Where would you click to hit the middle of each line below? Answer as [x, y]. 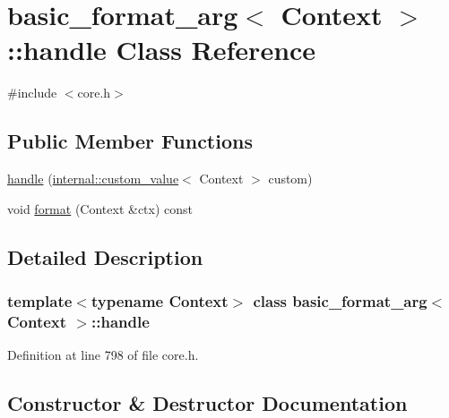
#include [32, 93]
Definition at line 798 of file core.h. [103, 355]
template [40, 301]
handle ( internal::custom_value [93, 179]
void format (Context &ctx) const [100, 208]
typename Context [160, 301]
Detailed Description [105, 256]
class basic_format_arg [340, 301]
